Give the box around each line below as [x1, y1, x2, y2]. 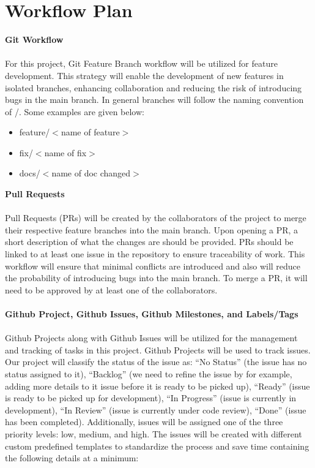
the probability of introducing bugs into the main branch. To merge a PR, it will [5, 271, 308, 284]
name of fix [44, 146, 87, 159]
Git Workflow [5, 33, 64, 46]
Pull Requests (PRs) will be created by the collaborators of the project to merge [5, 211, 306, 224]
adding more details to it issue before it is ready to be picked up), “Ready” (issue [5, 379, 310, 392]
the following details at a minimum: [5, 451, 139, 464]
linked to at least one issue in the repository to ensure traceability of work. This [5, 247, 305, 260]
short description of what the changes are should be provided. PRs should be [5, 235, 294, 248]
